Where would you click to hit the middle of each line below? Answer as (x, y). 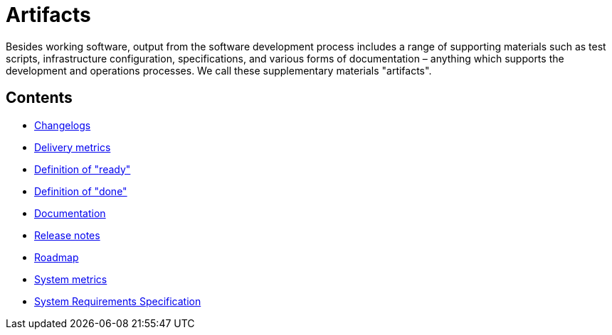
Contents (39, 98)
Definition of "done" (81, 191)
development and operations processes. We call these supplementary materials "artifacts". (219, 70)
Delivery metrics (73, 147)
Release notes (67, 235)
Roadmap (57, 257)
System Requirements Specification (118, 301)
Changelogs (63, 125)
